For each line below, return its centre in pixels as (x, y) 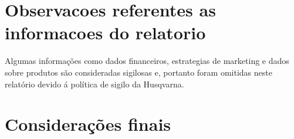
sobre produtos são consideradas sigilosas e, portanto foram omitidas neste (138, 72)
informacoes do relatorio (105, 33)
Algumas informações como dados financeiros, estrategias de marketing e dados (147, 61)
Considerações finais (88, 124)
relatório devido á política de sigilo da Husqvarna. (94, 84)
